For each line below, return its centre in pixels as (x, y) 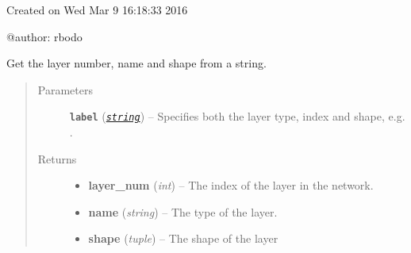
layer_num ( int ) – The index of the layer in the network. (231, 185)
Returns (57, 158)
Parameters (65, 89)
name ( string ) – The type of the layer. (183, 211)
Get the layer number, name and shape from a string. (136, 63)
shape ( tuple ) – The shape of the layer (183, 238)
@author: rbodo (44, 36)
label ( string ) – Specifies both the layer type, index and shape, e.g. (237, 116)
